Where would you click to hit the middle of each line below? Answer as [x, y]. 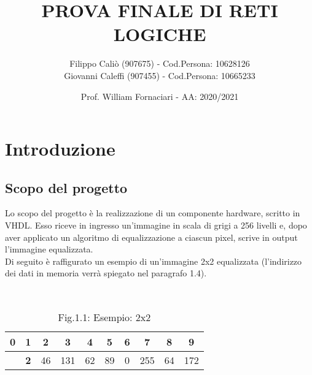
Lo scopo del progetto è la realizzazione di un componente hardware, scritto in [153, 213]
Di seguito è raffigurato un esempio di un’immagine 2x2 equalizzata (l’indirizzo [154, 261]
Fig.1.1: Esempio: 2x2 [104, 317]
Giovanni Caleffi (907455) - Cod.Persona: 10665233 [160, 75]
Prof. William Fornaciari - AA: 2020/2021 [160, 96]
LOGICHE [160, 34]
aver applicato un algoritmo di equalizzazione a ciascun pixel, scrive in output [151, 237]
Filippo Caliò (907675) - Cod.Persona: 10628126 [160, 63]
